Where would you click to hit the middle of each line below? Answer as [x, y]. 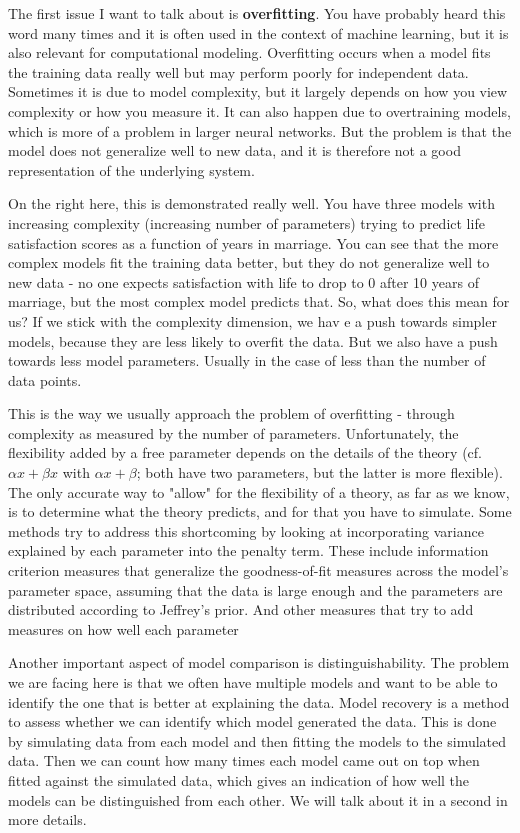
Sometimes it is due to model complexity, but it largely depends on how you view [258, 91]
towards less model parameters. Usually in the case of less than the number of [247, 360]
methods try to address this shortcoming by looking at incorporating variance [246, 530]
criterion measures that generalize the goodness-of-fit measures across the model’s [258, 570]
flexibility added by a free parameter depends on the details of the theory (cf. [245, 452]
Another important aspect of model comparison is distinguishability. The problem [259, 662]
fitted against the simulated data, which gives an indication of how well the [239, 779]
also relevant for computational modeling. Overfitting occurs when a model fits [249, 52]
